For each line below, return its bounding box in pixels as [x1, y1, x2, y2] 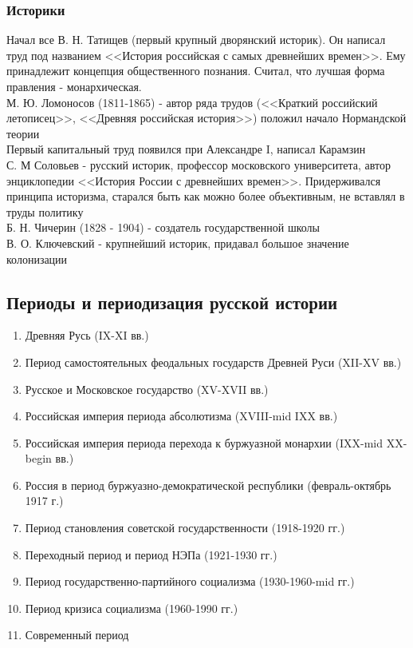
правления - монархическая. [6, 78, 142, 94]
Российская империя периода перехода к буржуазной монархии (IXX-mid [25, 434, 383, 451]
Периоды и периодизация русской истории [6, 289, 338, 314]
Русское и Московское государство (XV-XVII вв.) [25, 380, 269, 397]
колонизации [6, 250, 68, 267]
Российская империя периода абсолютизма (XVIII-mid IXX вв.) [25, 407, 338, 424]
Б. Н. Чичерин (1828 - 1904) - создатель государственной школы [6, 219, 320, 236]
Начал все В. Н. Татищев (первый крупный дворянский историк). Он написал [6, 31, 386, 48]
